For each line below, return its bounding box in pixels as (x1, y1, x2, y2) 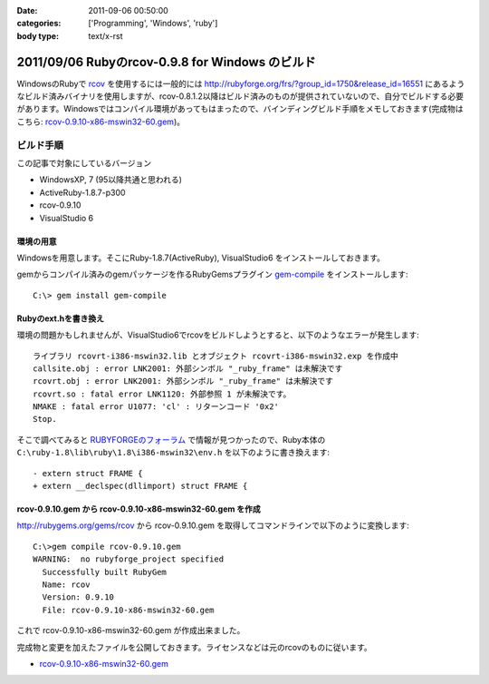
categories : (16, 18, 62, 29)
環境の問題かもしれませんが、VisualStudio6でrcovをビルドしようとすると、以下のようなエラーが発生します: (16, 329, 420, 340)
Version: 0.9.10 (42, 592, 115, 602)
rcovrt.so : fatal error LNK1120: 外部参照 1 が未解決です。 (33, 388, 292, 399)
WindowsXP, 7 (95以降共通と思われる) (39, 174, 183, 185)
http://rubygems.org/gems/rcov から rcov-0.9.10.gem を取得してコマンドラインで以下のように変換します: (16, 520, 409, 531)
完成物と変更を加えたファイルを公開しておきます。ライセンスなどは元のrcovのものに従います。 (16, 641, 373, 652)
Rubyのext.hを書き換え (16, 313, 104, 324)
